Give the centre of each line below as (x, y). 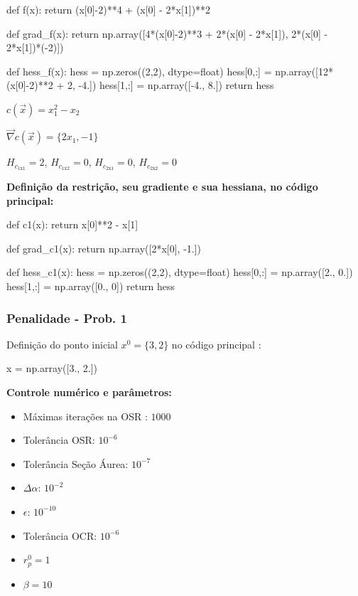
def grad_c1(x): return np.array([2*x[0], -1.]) (104, 248)
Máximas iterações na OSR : (85, 416)
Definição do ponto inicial (62, 344)
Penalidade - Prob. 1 (67, 318)
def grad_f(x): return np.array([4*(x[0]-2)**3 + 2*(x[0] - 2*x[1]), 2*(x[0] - (167, 33)
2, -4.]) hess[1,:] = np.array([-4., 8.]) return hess (170, 85)
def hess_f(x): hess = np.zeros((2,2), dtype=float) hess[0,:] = (139, 71)
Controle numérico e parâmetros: (89, 392)
